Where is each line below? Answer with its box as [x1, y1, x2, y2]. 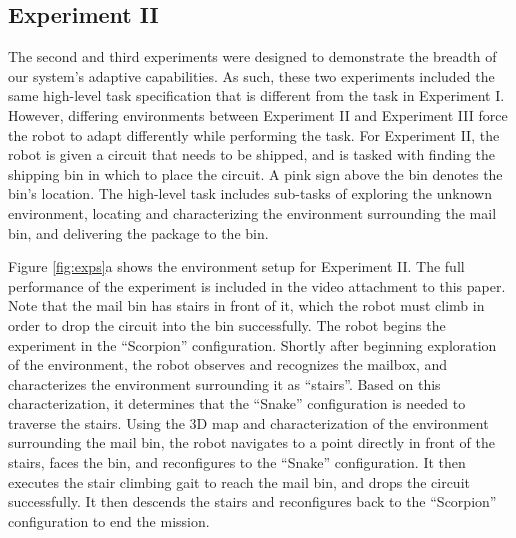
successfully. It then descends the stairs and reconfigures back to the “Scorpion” [8, 491, 497, 512]
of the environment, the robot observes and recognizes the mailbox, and [8, 354, 448, 375]
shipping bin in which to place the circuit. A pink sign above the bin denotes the [8, 163, 503, 184]
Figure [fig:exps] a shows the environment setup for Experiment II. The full [8, 256, 465, 277]
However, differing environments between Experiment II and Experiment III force [8, 104, 508, 125]
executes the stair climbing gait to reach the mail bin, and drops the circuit [8, 471, 470, 492]
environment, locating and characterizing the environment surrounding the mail [8, 202, 497, 223]
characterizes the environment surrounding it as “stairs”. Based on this [8, 373, 441, 394]
